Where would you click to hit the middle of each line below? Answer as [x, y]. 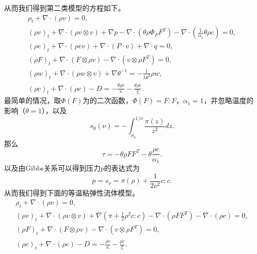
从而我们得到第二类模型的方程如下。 [65, 8]
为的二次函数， [107, 100]
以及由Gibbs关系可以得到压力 [52, 168]
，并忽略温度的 [228, 100]
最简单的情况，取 [33, 100]
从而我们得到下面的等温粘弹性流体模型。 [72, 192]
